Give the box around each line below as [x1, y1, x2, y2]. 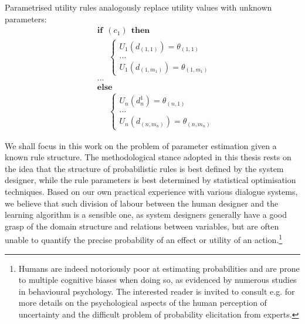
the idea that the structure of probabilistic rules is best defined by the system [5, 162, 284, 174]
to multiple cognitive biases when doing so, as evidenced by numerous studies [18, 274, 297, 286]
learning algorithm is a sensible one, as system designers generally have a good [5, 208, 287, 221]
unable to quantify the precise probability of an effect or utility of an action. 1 [5, 232, 283, 245]
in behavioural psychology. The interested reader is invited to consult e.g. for [18, 285, 295, 297]
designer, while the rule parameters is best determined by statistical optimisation [5, 174, 296, 186]
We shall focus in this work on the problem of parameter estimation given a [5, 139, 277, 151]
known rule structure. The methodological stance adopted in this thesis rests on [5, 151, 292, 163]
